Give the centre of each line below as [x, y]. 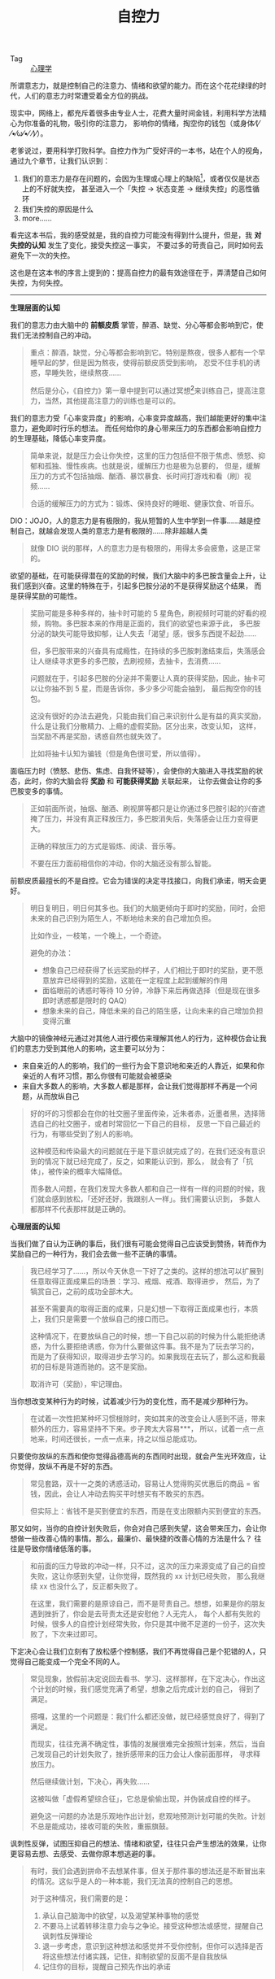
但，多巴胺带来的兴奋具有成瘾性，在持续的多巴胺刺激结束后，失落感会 [148, 651]
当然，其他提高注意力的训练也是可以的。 [112, 400]
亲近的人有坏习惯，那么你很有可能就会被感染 [97, 1075]
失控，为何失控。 [39, 282]
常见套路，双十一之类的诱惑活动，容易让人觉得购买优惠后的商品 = [140, 1483]
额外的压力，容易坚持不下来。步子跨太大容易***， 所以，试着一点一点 [147, 1428]
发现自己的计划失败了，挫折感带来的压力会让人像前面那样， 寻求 [145, 1754]
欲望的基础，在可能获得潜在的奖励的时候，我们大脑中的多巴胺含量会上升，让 [138, 575]
